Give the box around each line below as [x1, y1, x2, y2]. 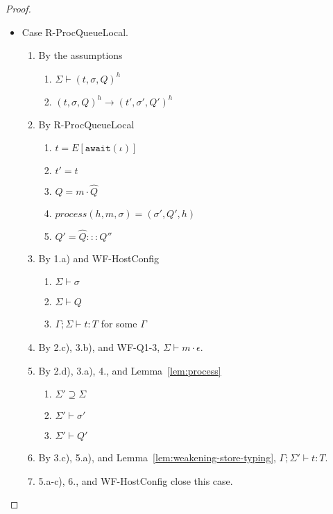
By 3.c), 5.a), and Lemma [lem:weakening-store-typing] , [38, 450, 276, 465]
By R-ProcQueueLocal [38, 117, 135, 131]
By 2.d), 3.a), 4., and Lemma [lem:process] [38, 363, 221, 377]
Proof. [6, 1, 31, 15]
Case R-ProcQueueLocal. [22, 24, 128, 39]
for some [101, 316, 137, 331]
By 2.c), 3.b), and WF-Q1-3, [38, 340, 160, 354]
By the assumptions [38, 48, 123, 62]
